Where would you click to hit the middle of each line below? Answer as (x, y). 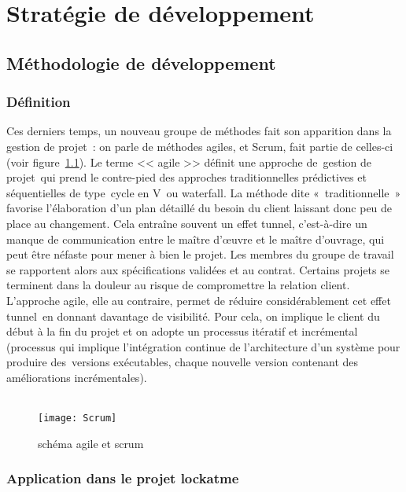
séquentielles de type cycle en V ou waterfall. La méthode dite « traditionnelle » (204, 192)
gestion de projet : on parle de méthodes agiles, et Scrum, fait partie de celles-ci (200, 146)
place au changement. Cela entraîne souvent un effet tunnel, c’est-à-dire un (187, 223)
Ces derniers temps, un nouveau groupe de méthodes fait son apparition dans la (199, 131)
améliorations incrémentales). (77, 377)
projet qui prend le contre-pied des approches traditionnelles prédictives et (186, 177)
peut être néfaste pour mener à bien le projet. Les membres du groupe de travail (200, 254)
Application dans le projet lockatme (123, 478)
